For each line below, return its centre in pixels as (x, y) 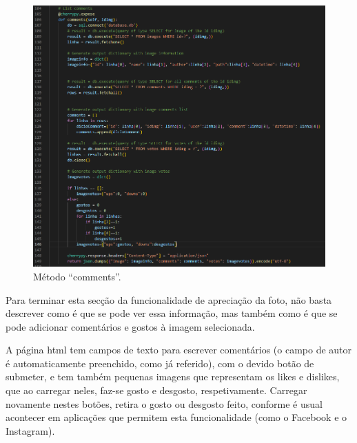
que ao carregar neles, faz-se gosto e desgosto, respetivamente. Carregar (156, 390)
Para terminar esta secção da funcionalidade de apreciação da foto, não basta (169, 299)
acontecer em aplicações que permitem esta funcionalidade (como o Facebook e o (176, 417)
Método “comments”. (77, 276)
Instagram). (30, 430)
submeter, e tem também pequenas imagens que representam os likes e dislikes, (173, 377)
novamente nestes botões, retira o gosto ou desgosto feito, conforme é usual (164, 403)
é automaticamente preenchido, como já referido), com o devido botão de (160, 363)
